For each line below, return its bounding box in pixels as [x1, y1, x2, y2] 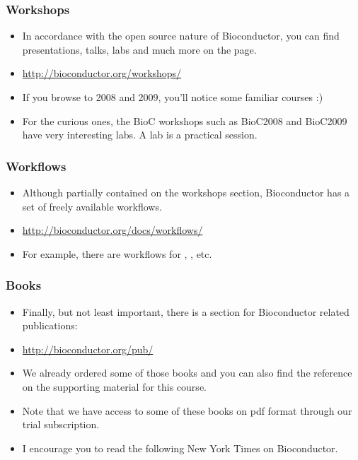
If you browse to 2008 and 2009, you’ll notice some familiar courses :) [22, 90, 323, 104]
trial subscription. [22, 417, 100, 432]
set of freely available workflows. [22, 199, 162, 213]
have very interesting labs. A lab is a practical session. [22, 127, 258, 142]
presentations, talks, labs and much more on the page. [22, 42, 257, 57]
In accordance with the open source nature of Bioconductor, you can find [22, 28, 340, 43]
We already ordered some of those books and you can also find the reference [22, 365, 352, 380]
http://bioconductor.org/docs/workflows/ [22, 223, 203, 237]
